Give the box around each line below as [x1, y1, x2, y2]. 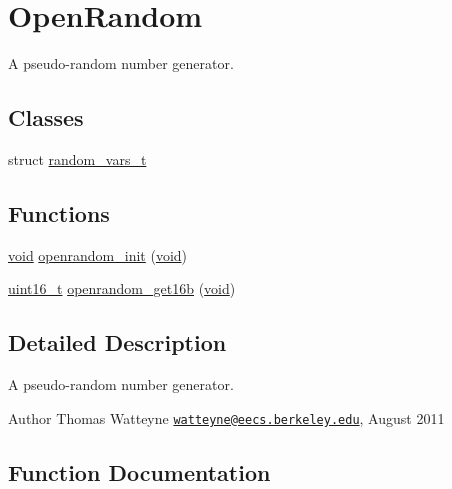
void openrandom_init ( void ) [8, 244, 188, 265]
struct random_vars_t [8, 148, 147, 169]
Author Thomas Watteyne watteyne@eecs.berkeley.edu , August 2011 [8, 407, 445, 428]
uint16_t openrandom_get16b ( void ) [8, 278, 236, 299]
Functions [8, 197, 110, 228]
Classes [8, 102, 84, 133]
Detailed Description [8, 327, 227, 358]
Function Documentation [8, 456, 271, 487]
